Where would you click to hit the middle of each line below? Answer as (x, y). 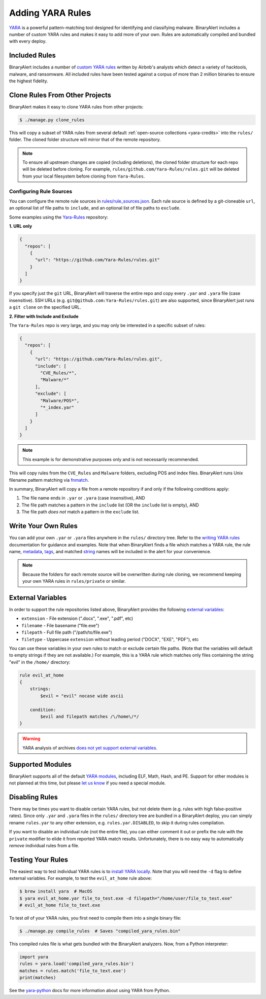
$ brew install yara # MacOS (56, 892)
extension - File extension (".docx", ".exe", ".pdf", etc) (77, 618)
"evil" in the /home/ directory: (40, 662)
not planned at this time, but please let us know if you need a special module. (87, 783)
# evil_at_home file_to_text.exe (60, 905)
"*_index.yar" (57, 407)
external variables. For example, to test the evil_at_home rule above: (81, 878)
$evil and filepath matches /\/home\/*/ (90, 717)
